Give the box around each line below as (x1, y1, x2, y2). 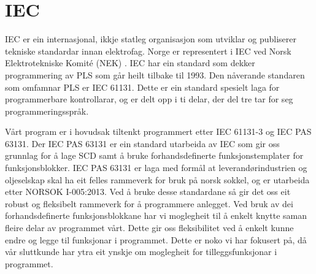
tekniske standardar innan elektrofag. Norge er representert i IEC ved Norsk (5, 44, 291, 57)
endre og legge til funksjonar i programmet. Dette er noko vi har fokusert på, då (5, 233, 307, 246)
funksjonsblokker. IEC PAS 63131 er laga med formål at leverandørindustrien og (5, 161, 307, 174)
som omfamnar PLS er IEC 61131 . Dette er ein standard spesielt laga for (5, 80, 280, 93)
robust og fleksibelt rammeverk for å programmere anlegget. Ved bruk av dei (5, 197, 293, 210)
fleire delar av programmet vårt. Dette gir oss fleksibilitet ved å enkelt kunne (5, 221, 294, 234)
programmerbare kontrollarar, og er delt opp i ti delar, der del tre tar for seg (5, 93, 293, 105)
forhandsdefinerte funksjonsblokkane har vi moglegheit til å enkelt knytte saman (5, 209, 307, 222)
